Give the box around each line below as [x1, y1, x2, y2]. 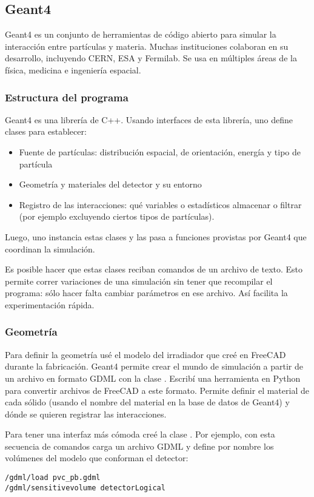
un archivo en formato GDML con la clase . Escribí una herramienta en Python [5, 371, 301, 384]
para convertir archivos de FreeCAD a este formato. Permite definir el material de [5, 384, 309, 396]
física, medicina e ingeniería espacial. [5, 63, 141, 76]
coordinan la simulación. [5, 242, 95, 255]
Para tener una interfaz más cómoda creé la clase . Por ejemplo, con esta [5, 428, 275, 441]
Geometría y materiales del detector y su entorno [19, 178, 202, 191]
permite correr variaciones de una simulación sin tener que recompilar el [5, 274, 273, 287]
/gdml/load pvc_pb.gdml [5, 473, 101, 482]
